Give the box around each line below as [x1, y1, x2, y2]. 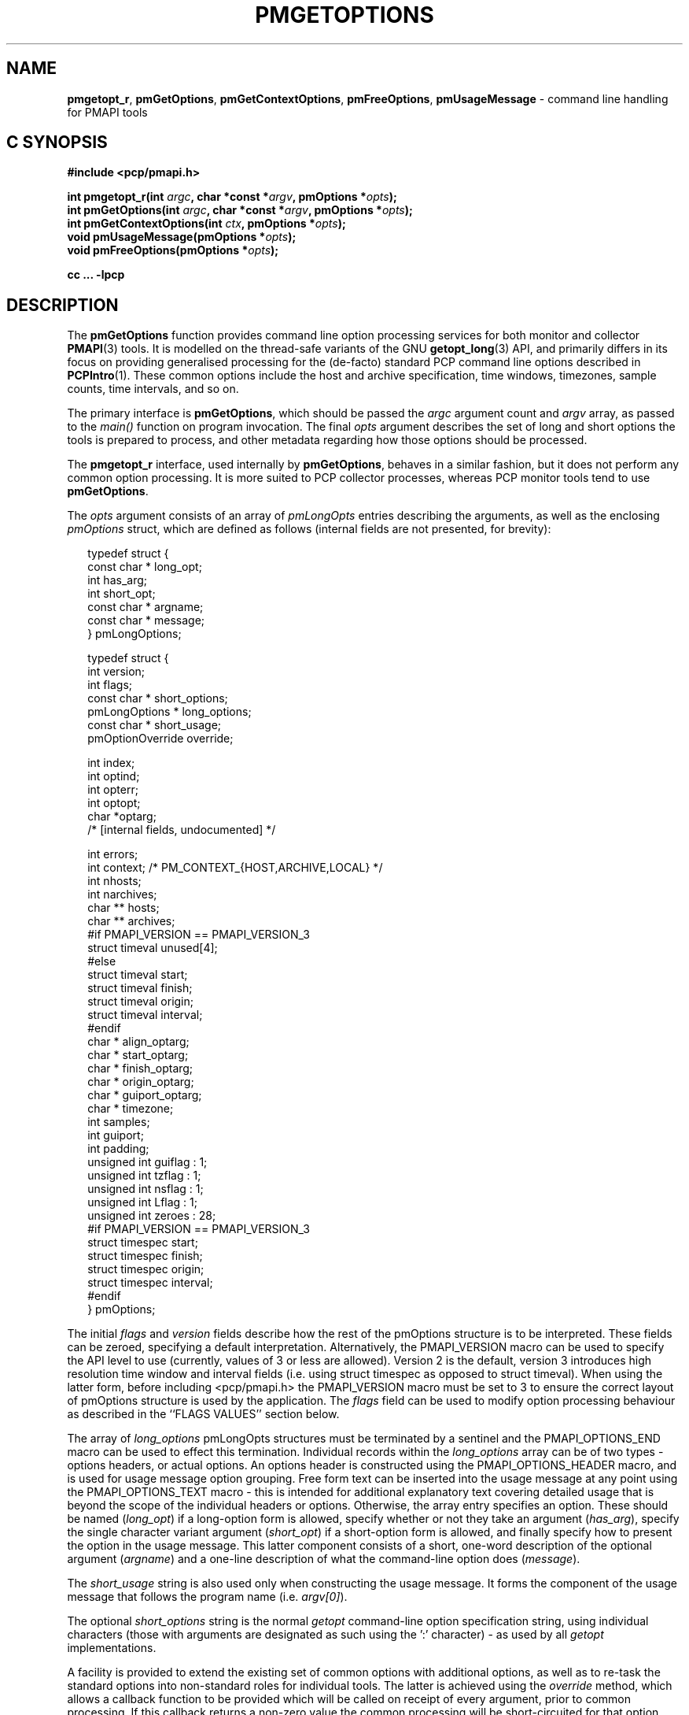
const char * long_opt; [87, 560, 202, 574]
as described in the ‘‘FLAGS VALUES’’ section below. [67, 1407, 340, 1421]
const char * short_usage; [87, 718, 222, 732]
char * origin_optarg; [87, 1075, 194, 1089]
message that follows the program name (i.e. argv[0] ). [67, 1590, 348, 1604]
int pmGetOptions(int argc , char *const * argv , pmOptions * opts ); [67, 203, 413, 217]
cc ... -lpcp [67, 268, 125, 282]
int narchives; [87, 887, 157, 902]
